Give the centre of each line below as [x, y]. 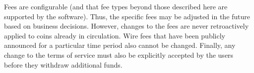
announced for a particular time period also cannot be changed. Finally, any [120, 45]
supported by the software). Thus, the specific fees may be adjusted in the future [127, 16]
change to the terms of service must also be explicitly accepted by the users [119, 55]
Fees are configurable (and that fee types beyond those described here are [116, 6]
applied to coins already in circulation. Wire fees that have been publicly [115, 35]
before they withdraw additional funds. [63, 64]
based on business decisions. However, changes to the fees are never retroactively [127, 26]
